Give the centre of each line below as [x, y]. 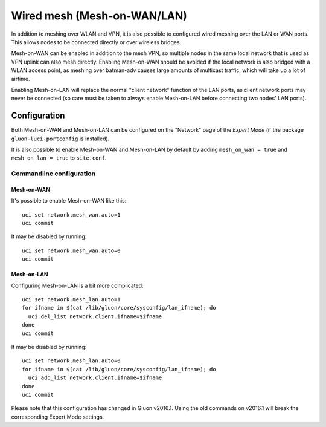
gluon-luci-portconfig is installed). [60, 139]
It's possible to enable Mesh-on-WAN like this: [69, 201]
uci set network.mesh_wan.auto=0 [71, 250]
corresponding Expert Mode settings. [58, 417]
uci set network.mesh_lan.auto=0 [71, 361]
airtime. [21, 79]
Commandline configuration [53, 174]
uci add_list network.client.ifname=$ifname [95, 378]
